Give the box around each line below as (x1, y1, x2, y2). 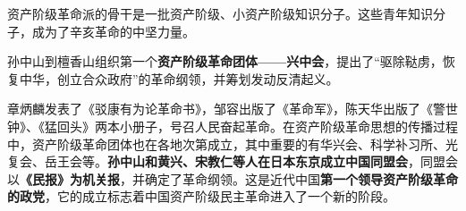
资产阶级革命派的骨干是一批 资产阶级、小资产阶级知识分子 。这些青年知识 (7, 4, 433, 22)
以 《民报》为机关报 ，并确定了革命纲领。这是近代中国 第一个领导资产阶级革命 (7, 169, 458, 188)
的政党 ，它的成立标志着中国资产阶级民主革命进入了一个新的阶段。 (7, 187, 395, 206)
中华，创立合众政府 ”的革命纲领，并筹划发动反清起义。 (19, 69, 339, 88)
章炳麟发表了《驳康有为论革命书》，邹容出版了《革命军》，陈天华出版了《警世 (7, 99, 458, 118)
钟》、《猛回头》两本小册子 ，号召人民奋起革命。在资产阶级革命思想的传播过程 (7, 116, 458, 135)
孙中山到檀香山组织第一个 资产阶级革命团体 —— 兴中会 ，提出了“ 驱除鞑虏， (7, 52, 443, 71)
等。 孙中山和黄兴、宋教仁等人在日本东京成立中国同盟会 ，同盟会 (82, 152, 458, 171)
